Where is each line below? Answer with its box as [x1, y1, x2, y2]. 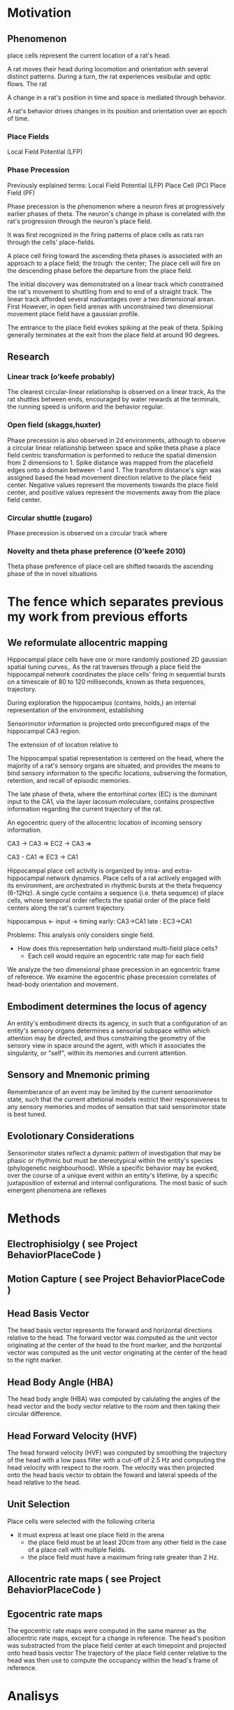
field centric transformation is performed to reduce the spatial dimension [7, 451, 217, 459]
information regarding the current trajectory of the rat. [7, 805, 163, 813]
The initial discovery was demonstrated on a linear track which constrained [7, 280, 224, 288]
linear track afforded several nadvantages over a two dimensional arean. [7, 295, 216, 303]
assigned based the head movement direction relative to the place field [7, 473, 212, 481]
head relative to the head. [7, 1478, 81, 1487]
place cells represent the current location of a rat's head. [7, 51, 171, 59]
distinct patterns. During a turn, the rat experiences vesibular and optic [7, 72, 212, 80]
